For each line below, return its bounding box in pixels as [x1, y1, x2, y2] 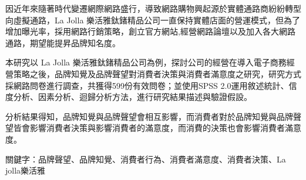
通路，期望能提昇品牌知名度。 [5, 36, 120, 49]
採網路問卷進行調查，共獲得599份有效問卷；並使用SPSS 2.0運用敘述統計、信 [5, 79, 297, 91]
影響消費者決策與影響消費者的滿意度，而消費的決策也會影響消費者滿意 [29, 122, 301, 134]
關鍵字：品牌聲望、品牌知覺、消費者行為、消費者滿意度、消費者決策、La [5, 153, 286, 165]
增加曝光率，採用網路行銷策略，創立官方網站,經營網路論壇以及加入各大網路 [5, 25, 295, 37]
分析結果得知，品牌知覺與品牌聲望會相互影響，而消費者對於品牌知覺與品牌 [5, 110, 293, 122]
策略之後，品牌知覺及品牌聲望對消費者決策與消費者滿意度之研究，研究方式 [13, 67, 301, 79]
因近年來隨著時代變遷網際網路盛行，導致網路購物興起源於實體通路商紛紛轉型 [5, 2, 301, 14]
